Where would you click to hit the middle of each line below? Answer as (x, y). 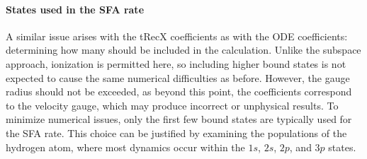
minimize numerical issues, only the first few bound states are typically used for (179, 119)
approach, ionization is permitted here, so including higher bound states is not (176, 63)
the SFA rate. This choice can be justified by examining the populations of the (176, 132)
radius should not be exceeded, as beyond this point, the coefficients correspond (179, 92)
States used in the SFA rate (75, 9)
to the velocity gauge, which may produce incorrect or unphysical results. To (172, 105)
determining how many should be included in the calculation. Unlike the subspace (183, 50)
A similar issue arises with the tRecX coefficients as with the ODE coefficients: (177, 36)
